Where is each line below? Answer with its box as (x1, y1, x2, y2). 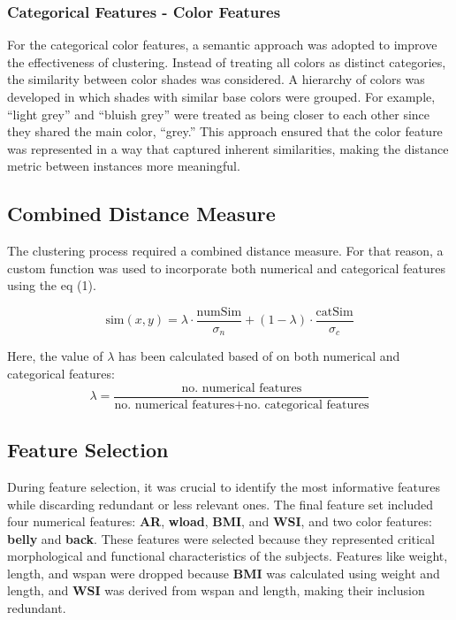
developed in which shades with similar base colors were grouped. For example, (7, 88, 436, 105)
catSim (315, 305, 353, 318)
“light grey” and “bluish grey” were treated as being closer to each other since (7, 104, 430, 123)
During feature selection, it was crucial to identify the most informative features (7, 477, 440, 495)
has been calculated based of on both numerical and (118, 347, 400, 365)
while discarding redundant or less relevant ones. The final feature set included (7, 494, 434, 513)
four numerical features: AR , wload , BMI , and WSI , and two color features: (7, 512, 432, 531)
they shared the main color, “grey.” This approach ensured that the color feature (7, 122, 443, 141)
